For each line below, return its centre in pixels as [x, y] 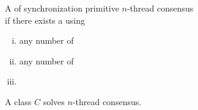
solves [54, 101]
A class [18, 101]
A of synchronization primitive [62, 8]
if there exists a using [45, 20]
